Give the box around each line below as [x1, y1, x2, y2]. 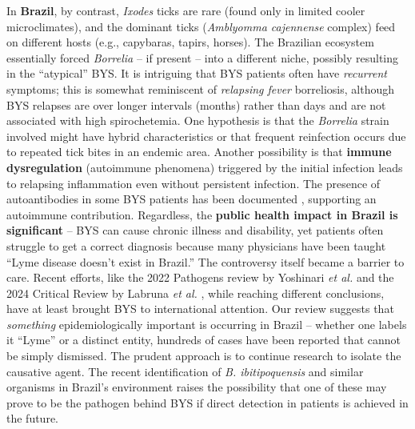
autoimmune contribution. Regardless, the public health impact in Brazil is [6, 206, 398, 223]
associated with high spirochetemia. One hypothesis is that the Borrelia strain [6, 112, 389, 129]
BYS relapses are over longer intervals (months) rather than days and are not [6, 96, 386, 113]
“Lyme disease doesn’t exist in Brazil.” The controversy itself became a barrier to [6, 253, 405, 270]
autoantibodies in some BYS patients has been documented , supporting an [6, 190, 377, 207]
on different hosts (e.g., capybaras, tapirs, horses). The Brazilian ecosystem [6, 34, 374, 50]
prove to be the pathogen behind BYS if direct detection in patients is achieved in [6, 394, 409, 411]
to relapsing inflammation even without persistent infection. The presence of [6, 174, 381, 191]
